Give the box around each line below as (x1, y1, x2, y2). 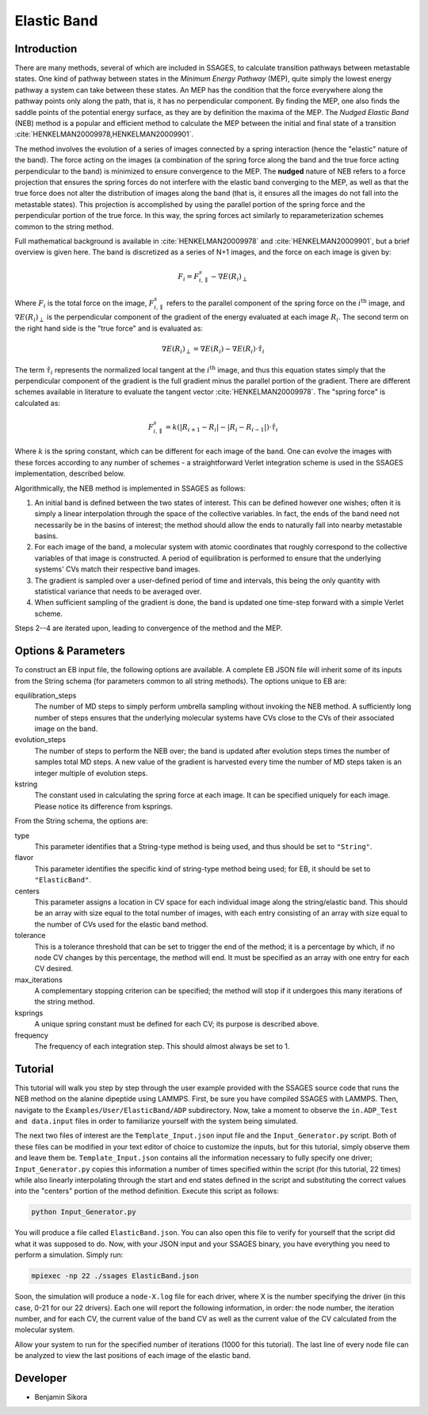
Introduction (14, 42, 78, 55)
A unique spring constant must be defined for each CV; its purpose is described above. (34, 1019, 319, 1029)
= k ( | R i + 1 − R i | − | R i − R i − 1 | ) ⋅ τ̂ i (165, 423, 278, 434)
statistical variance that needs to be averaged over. (34, 587, 202, 596)
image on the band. (34, 724, 98, 733)
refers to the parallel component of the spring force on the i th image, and (166, 297, 406, 308)
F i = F (178, 272, 200, 283)
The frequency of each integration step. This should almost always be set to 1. (34, 1042, 290, 1051)
